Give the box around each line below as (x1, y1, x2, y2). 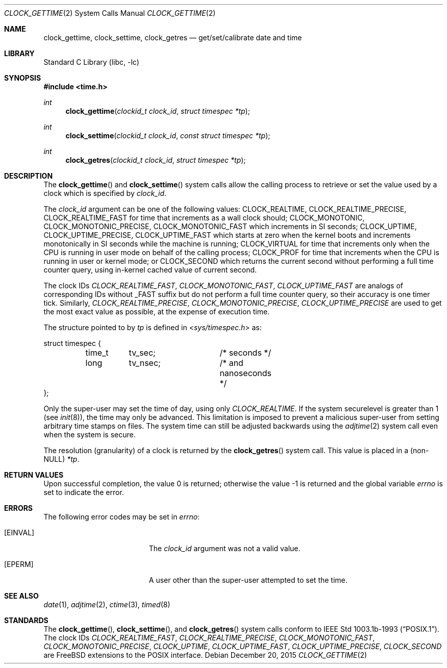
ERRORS (4, 504, 33, 512)
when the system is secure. (43, 430, 136, 439)
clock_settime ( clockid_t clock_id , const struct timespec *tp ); (65, 131, 270, 140)
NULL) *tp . (43, 455, 80, 463)
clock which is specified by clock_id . (43, 189, 167, 197)
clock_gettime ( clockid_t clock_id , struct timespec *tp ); (65, 107, 250, 115)
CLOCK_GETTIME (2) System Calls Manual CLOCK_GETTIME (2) (4, 9, 216, 17)
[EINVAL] (4, 528, 35, 537)
